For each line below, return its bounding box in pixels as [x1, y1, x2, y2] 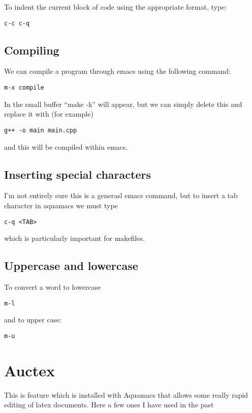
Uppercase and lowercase [4, 258, 138, 273]
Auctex [4, 360, 55, 380]
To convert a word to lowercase [4, 281, 101, 292]
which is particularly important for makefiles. [4, 233, 145, 243]
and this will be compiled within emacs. [4, 141, 128, 152]
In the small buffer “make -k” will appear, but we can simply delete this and [4, 98, 242, 109]
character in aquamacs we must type [4, 200, 118, 210]
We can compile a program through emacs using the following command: [4, 66, 231, 76]
